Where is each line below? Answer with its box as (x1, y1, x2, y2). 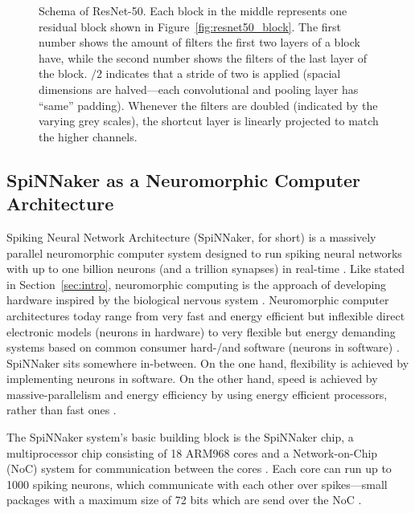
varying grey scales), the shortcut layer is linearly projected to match (39, 112, 379, 129)
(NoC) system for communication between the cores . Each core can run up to (6, 460, 392, 477)
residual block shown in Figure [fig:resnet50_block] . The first (39, 18, 341, 35)
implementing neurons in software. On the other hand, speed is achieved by (6, 370, 378, 387)
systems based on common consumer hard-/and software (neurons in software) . (6, 339, 400, 356)
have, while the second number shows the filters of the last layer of (39, 49, 368, 66)
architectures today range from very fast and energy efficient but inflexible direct (6, 307, 405, 324)
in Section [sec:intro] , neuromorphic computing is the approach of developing (6, 275, 387, 292)
